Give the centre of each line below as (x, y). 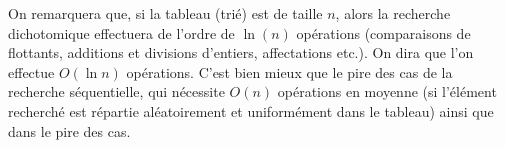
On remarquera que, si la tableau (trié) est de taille (165, 13)
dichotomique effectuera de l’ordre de (121, 32)
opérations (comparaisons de (383, 32)
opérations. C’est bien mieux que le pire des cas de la (289, 71)
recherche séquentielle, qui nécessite (116, 91)
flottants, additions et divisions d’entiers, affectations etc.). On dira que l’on (241, 52)
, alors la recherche (393, 13)
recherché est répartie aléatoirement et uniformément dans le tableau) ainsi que (251, 110)
